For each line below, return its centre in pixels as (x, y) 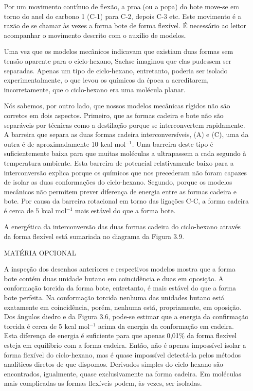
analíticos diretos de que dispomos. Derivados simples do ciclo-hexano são (114, 364)
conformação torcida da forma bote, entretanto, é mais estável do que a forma (120, 288)
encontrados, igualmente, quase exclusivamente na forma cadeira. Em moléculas (123, 373)
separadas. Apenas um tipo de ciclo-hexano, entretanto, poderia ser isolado (116, 70)
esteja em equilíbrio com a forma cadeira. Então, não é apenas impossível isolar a (125, 345)
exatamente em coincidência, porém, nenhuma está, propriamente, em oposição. (123, 307)
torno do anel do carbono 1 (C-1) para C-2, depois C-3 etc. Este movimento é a (123, 16)
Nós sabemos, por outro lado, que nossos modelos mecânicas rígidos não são (117, 106)
